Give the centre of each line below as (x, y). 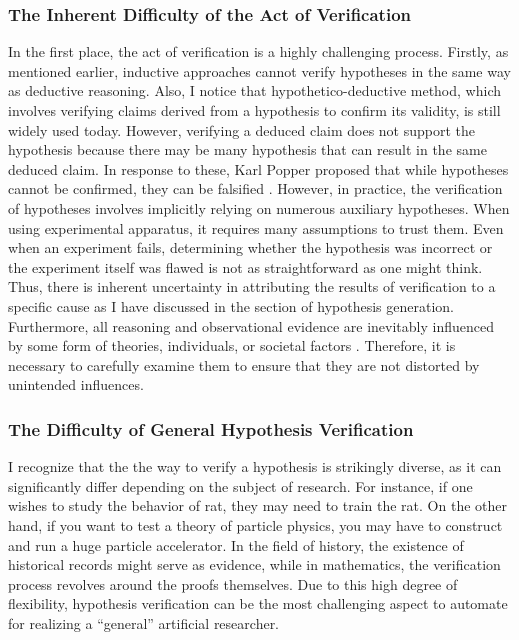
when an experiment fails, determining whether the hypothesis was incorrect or (250, 247)
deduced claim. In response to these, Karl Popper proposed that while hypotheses (258, 168)
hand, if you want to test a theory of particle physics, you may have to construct (255, 524)
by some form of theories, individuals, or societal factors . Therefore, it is (232, 345)
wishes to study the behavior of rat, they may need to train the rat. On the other (257, 505)
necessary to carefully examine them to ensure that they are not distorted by (244, 364)
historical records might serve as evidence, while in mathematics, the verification (254, 564)
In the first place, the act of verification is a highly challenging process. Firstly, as (258, 51)
